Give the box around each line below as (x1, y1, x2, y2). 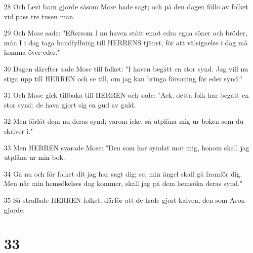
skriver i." (4, 125, 33, 136)
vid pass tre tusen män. (4, 11, 75, 21)
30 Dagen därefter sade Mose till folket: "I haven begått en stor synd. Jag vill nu (4, 63, 248, 73)
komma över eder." (4, 47, 60, 57)
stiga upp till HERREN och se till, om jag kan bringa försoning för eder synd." (4, 73, 243, 83)
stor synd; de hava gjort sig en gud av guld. (4, 99, 136, 109)
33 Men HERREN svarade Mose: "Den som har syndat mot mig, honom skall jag (4, 142, 250, 152)
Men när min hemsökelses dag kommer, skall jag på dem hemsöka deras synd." (4, 178, 243, 188)
